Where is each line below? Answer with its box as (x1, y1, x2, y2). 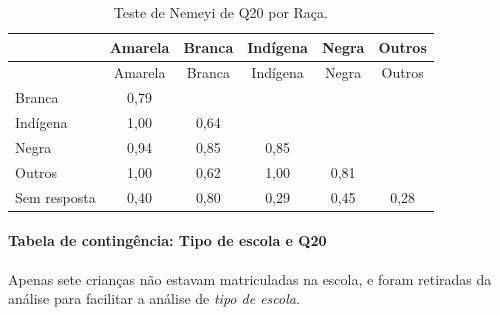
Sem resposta (15, 186, 96, 207)
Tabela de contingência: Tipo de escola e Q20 (8, 230, 327, 251)
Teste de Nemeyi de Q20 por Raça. (113, 2, 328, 22)
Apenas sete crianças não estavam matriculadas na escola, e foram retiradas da (8, 268, 492, 289)
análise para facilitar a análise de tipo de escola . (8, 288, 300, 309)
